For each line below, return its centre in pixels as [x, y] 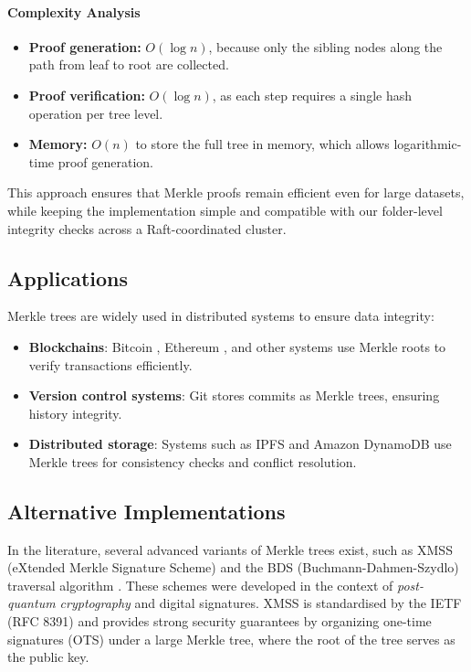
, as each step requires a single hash [312, 95]
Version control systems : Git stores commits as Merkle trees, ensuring [234, 395]
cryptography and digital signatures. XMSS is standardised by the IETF [261, 603]
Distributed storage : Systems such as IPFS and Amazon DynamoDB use [240, 444]
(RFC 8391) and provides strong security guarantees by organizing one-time [220, 621]
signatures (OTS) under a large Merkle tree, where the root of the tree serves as [231, 639]
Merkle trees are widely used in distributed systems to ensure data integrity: [221, 316]
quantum [31, 603]
